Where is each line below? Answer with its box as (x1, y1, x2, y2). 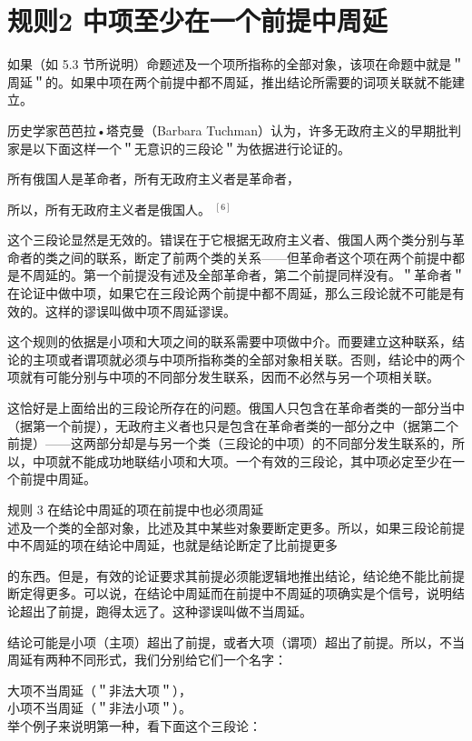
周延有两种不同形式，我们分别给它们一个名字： (7, 650, 287, 669)
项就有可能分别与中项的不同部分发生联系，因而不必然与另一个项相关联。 (7, 367, 439, 386)
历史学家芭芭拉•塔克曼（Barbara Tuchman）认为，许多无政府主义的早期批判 (7, 120, 462, 139)
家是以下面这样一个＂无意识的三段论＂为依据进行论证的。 (7, 138, 350, 157)
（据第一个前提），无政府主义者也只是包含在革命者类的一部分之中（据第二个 (7, 416, 458, 435)
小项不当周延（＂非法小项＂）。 (7, 698, 192, 717)
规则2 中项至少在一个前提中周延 (7, 2, 388, 39)
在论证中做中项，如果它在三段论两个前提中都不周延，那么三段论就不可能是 (7, 284, 452, 303)
